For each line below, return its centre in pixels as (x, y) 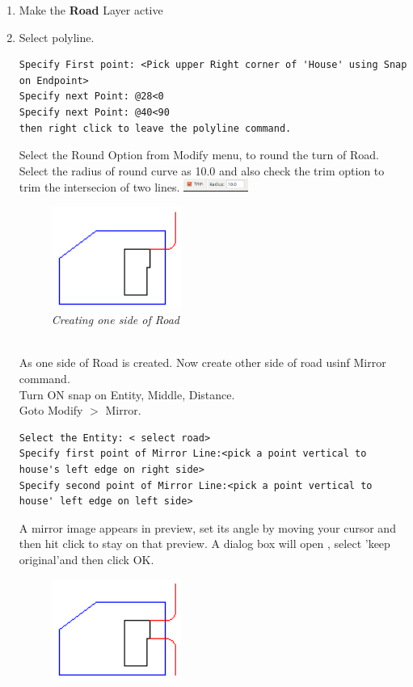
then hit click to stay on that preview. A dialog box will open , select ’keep (204, 544)
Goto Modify (51, 410)
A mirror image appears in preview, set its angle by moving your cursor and (207, 527)
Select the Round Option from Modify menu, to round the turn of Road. (199, 155)
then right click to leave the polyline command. (155, 128)
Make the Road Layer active (91, 10)
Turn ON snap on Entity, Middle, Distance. (127, 394)
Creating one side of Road (115, 320)
